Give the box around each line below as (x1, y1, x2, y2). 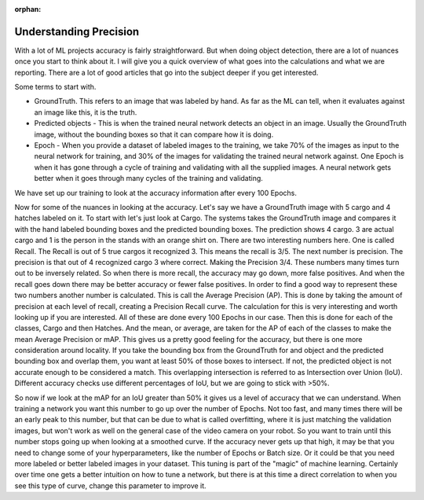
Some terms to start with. (14, 83, 97, 92)
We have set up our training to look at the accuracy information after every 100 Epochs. (14, 188, 298, 197)
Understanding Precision (14, 24, 140, 39)
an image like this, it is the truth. (34, 107, 137, 117)
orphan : (14, 5, 42, 13)
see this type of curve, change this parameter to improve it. (14, 480, 207, 491)
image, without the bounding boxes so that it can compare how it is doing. (34, 130, 274, 139)
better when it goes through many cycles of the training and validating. (34, 174, 263, 183)
